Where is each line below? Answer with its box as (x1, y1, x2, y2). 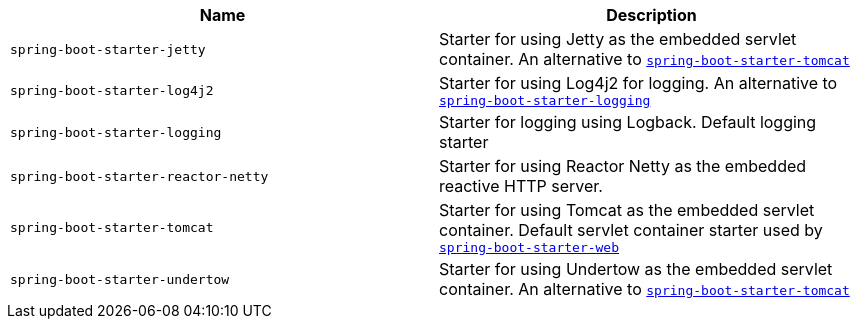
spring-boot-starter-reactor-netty (10, 168, 269, 184)
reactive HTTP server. (439, 176, 603, 196)
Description (606, 5, 697, 25)
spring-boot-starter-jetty (10, 41, 206, 57)
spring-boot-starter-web (439, 240, 620, 255)
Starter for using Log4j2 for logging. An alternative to (439, 73, 838, 93)
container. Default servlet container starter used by (439, 220, 823, 240)
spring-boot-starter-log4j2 (10, 83, 214, 98)
